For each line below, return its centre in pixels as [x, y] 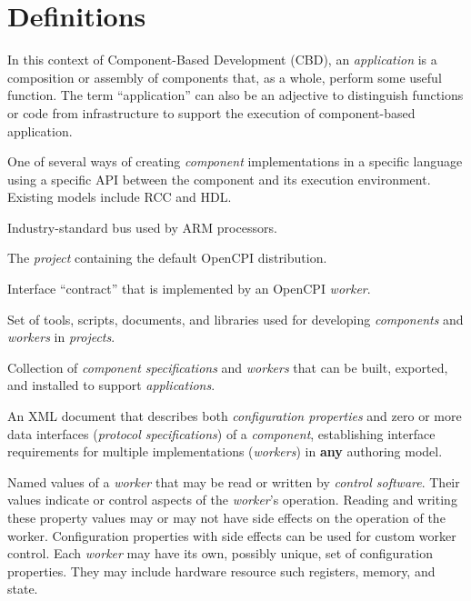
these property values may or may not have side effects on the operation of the [226, 517]
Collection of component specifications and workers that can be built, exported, [228, 367]
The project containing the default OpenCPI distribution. [167, 258]
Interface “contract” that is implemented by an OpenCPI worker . [189, 289]
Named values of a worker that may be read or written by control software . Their [234, 481]
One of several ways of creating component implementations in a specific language [235, 161]
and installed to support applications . [111, 385]
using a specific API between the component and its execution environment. [219, 179]
